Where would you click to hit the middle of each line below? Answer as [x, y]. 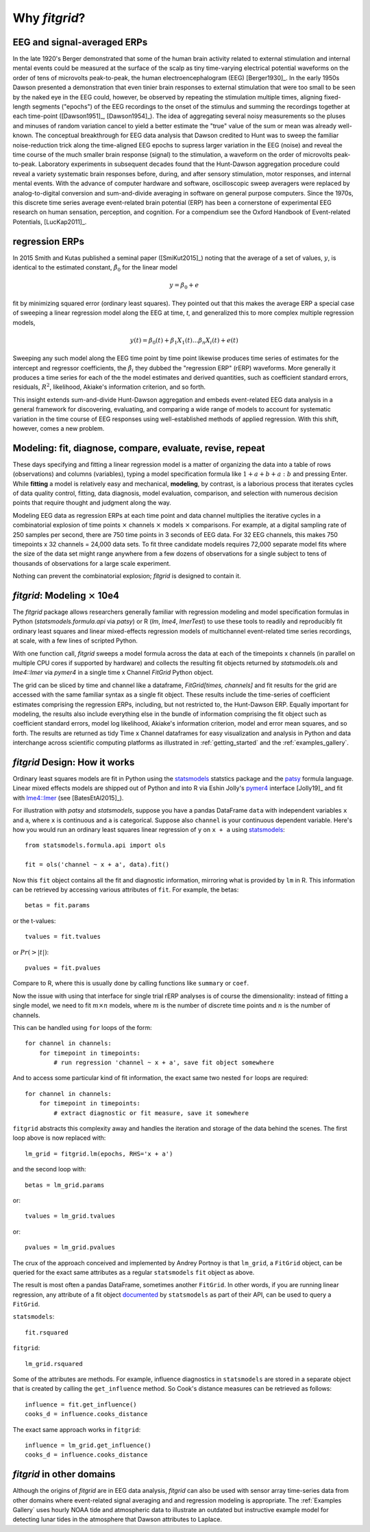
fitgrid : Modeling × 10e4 [66, 596]
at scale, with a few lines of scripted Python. [75, 641]
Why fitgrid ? [49, 18]
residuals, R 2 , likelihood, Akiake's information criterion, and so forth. [109, 386]
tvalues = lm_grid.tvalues [70, 1216]
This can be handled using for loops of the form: [82, 1027]
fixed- [332, 97]
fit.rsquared [47, 1332]
